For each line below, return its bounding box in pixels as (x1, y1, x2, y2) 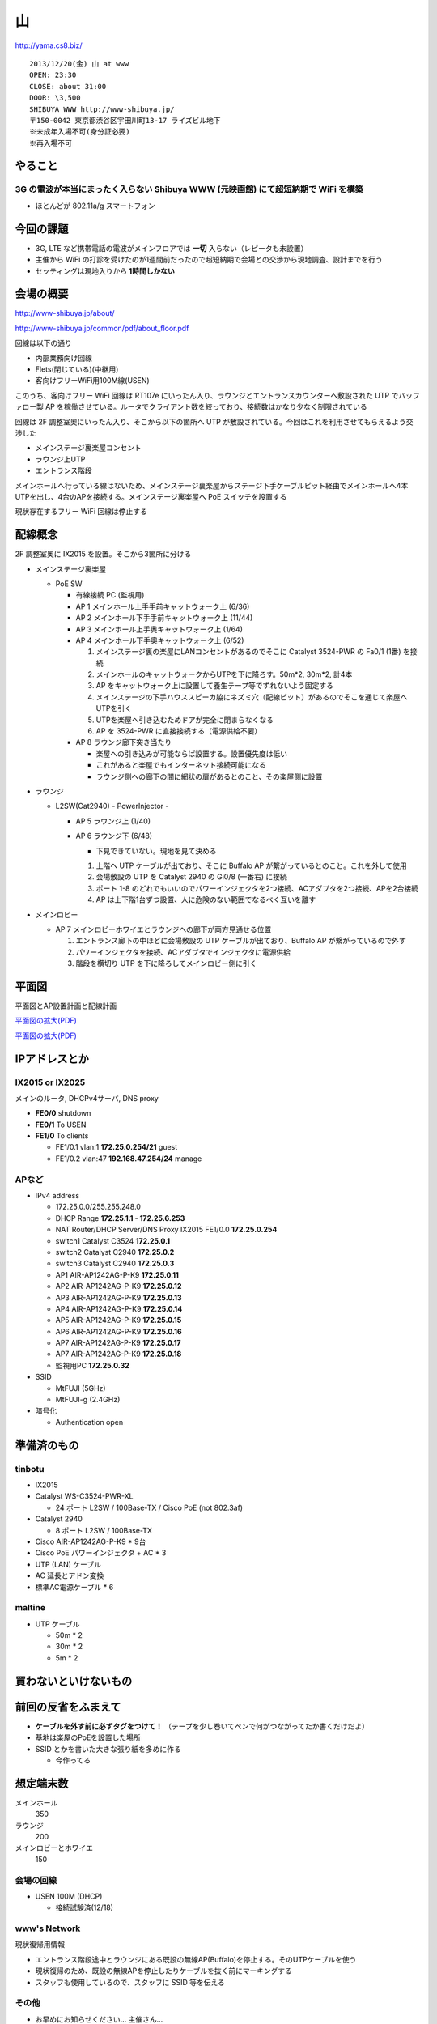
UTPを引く (95, 704, 133, 713)
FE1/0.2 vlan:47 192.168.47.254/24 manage (55, 1154, 202, 1163)
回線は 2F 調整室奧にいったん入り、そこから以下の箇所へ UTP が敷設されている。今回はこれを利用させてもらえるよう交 (15, 417, 414, 427)
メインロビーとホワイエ (15, 1843, 93, 1853)
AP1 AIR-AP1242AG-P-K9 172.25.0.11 (55, 1269, 180, 1279)
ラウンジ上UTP (35, 454, 86, 464)
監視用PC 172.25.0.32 (55, 1360, 129, 1370)
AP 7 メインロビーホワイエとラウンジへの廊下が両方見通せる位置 (55, 924, 272, 934)
